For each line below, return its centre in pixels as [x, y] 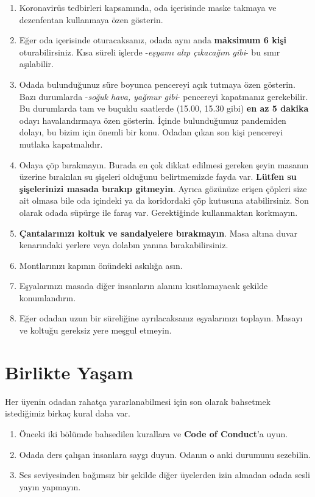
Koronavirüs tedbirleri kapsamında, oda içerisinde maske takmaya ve [148, 7]
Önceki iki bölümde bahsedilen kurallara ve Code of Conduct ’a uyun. [154, 433]
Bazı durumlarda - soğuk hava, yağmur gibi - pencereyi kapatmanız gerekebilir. [164, 96]
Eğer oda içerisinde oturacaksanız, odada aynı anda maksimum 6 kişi [153, 40]
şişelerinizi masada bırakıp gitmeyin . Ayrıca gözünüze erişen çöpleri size [163, 188]
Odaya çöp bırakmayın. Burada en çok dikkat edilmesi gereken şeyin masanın [164, 164]
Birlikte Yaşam [69, 372]
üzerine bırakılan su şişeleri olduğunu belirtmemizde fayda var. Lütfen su [158, 177]
